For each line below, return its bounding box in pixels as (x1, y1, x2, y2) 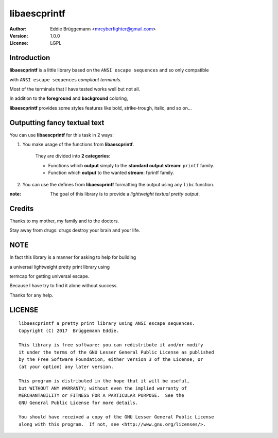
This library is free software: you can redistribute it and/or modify (19, 342, 203, 348)
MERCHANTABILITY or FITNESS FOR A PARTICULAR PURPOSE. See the (19, 393, 185, 398)
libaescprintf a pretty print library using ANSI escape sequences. (19, 321, 195, 326)
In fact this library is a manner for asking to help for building (9, 254, 136, 260)
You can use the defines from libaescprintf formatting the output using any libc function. (22, 181, 215, 187)
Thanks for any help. (9, 292, 54, 298)
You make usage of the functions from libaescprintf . (22, 142, 134, 148)
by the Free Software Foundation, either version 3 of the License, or (19, 357, 203, 362)
